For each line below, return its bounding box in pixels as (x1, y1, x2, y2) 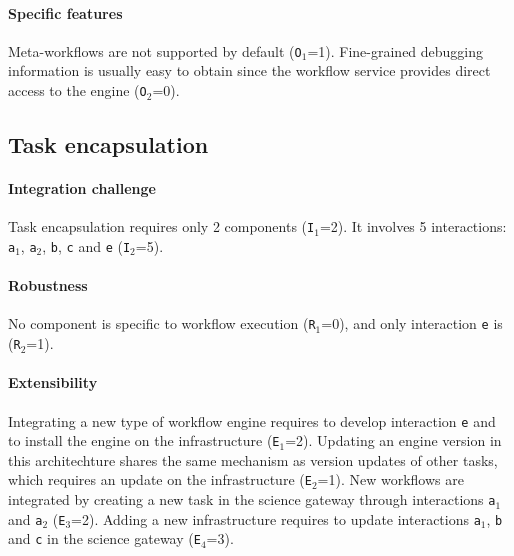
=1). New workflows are (317, 469, 464, 490)
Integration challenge (8, 178, 156, 199)
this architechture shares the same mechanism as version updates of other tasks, (8, 449, 498, 470)
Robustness (8, 275, 88, 296)
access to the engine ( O (8, 80, 147, 101)
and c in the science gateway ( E (8, 528, 201, 549)
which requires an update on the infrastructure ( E (8, 469, 312, 490)
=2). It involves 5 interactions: (319, 216, 507, 237)
